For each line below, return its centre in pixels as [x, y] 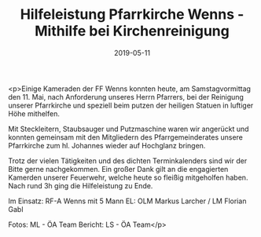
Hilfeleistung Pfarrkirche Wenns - [132, 15]
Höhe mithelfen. [34, 113]
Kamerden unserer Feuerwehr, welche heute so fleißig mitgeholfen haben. [128, 177]
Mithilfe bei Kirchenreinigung [132, 31]
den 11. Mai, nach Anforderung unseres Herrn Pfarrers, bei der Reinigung [126, 97]
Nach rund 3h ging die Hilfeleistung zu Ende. [81, 185]
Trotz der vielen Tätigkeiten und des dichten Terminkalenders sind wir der [128, 160]
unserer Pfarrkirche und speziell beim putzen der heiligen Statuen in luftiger [131, 105]
